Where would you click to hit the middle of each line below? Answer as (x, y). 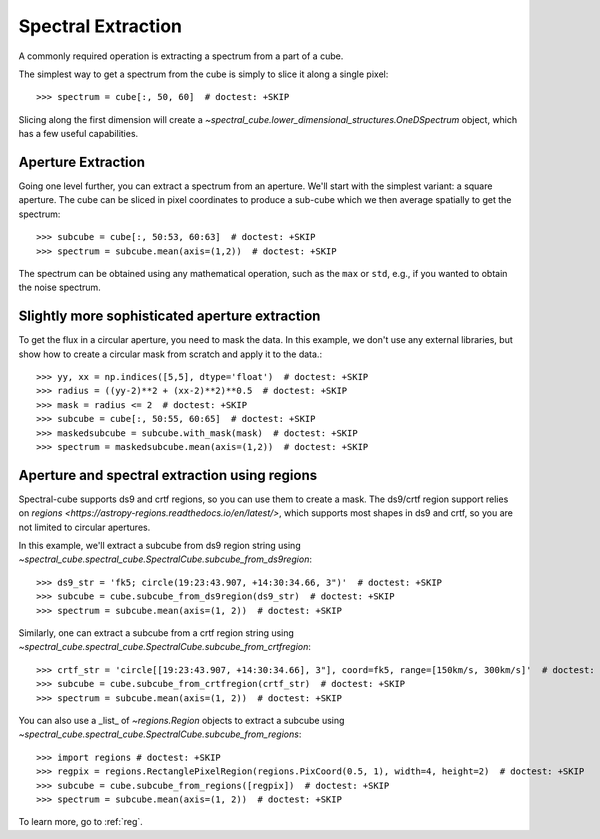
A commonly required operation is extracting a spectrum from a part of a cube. (181, 56)
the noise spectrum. (60, 287)
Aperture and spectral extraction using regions (168, 475)
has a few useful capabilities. (78, 134)
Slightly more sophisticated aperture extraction (169, 316)
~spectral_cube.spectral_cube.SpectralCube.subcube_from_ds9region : (165, 559)
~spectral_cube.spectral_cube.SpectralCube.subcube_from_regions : (160, 734)
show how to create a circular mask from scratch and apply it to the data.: (170, 354)
